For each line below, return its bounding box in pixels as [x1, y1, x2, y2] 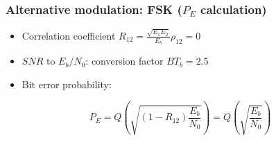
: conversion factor [85, 53, 164, 68]
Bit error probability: [21, 76, 112, 91]
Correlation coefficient [21, 28, 116, 42]
